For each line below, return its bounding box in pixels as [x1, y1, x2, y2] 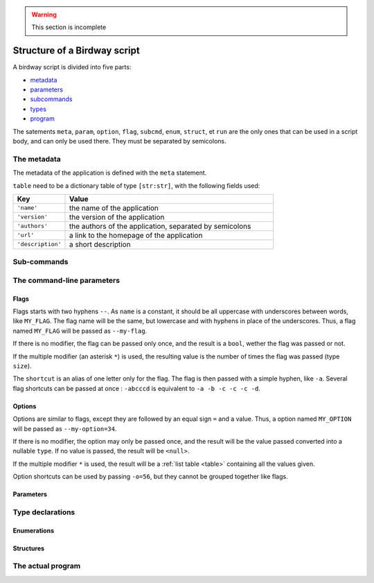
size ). [12, 362, 32, 370]
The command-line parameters [12, 275, 121, 285]
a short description [69, 239, 131, 249]
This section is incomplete [31, 23, 107, 31]
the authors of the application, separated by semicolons [69, 221, 251, 231]
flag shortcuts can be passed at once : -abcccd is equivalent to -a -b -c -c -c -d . [12, 384, 261, 392]
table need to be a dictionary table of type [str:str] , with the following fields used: [12, 181, 260, 190]
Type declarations [12, 507, 75, 516]
